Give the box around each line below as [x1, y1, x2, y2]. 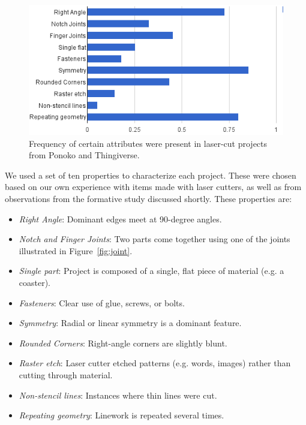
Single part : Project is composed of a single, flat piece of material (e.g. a [19, 264, 284, 277]
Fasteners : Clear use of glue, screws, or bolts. [19, 296, 185, 309]
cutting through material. [19, 369, 113, 381]
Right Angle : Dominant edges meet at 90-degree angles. [19, 212, 222, 225]
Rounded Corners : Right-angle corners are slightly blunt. [19, 336, 227, 349]
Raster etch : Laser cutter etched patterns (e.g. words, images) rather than [19, 357, 291, 369]
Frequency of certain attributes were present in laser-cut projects [29, 137, 268, 149]
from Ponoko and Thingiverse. [29, 149, 140, 161]
